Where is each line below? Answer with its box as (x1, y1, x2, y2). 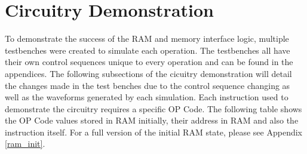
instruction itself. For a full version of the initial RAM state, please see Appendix (5, 125, 302, 138)
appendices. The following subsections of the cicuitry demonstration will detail (5, 67, 292, 79)
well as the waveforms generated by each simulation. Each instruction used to (5, 91, 288, 103)
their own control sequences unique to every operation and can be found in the (5, 56, 293, 68)
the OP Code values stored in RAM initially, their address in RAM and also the (5, 114, 299, 127)
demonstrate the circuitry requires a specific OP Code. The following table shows (5, 102, 302, 115)
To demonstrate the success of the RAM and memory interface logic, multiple (5, 32, 289, 45)
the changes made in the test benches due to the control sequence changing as (5, 79, 290, 91)
